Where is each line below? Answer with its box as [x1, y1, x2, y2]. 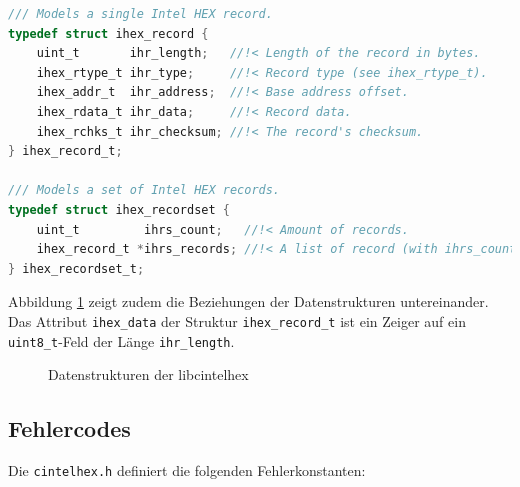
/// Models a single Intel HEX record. [8, 7, 273, 21]
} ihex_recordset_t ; [8, 261, 145, 276]
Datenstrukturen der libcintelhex [48, 364, 249, 385]
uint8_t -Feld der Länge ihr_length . [8, 330, 235, 351]
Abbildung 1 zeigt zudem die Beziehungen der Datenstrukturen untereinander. [8, 291, 489, 312]
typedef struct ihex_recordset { [8, 202, 230, 217]
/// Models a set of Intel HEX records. [8, 183, 281, 198]
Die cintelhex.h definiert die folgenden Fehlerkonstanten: [8, 460, 366, 481]
